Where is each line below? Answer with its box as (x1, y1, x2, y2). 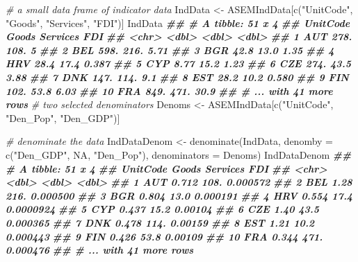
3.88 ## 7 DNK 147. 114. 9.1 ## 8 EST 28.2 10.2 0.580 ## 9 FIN (6, 69, 349, 84)
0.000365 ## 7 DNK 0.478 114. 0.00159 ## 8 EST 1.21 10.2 (6, 215, 315, 229)
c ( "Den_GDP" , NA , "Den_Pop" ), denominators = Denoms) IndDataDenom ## (6, 147, 352, 161)
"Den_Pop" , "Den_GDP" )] (6, 110, 120, 125)
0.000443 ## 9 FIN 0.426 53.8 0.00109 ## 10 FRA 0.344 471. (6, 229, 323, 243)
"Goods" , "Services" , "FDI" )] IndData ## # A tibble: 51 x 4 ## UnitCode (6, 15, 350, 30)
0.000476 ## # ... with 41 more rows (6, 243, 194, 257)
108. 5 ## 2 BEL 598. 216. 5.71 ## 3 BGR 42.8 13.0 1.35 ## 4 (6, 42, 334, 57)
